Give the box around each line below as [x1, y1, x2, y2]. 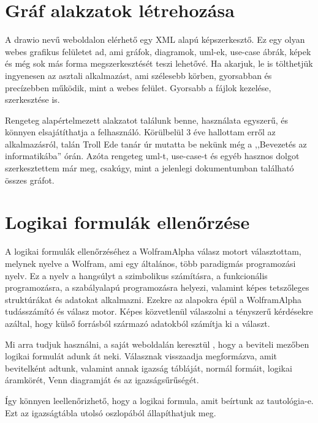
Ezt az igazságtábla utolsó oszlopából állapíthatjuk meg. [5, 406, 216, 419]
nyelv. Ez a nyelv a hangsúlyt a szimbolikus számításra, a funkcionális [5, 269, 268, 282]
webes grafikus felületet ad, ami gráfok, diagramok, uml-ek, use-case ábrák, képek [5, 45, 311, 58]
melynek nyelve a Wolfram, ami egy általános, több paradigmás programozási [5, 256, 296, 269]
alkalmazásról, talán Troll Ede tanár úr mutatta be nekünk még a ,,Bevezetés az [5, 137, 307, 150]
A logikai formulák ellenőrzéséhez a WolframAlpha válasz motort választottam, [5, 245, 301, 258]
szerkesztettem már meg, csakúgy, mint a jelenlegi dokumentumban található [5, 162, 294, 174]
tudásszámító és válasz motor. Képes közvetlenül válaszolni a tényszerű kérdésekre [5, 305, 313, 318]
